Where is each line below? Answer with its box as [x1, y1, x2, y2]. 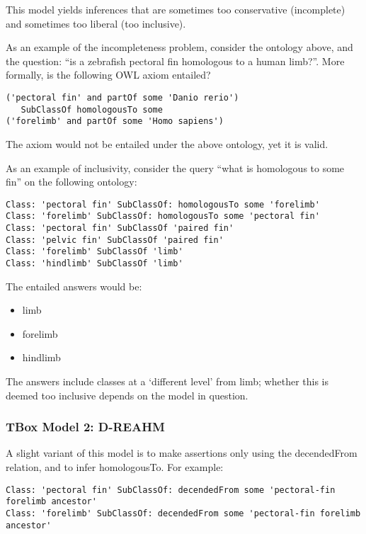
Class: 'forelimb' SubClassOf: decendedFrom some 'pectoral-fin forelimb [6, 508, 361, 518]
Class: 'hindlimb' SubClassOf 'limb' [6, 259, 183, 268]
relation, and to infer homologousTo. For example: [6, 460, 224, 475]
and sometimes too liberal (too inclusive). [6, 16, 186, 30]
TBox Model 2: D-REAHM [6, 418, 165, 436]
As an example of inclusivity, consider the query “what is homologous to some [6, 160, 345, 175]
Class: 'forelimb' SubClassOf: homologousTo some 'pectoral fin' [6, 211, 320, 222]
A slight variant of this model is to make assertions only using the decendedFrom [6, 445, 358, 460]
